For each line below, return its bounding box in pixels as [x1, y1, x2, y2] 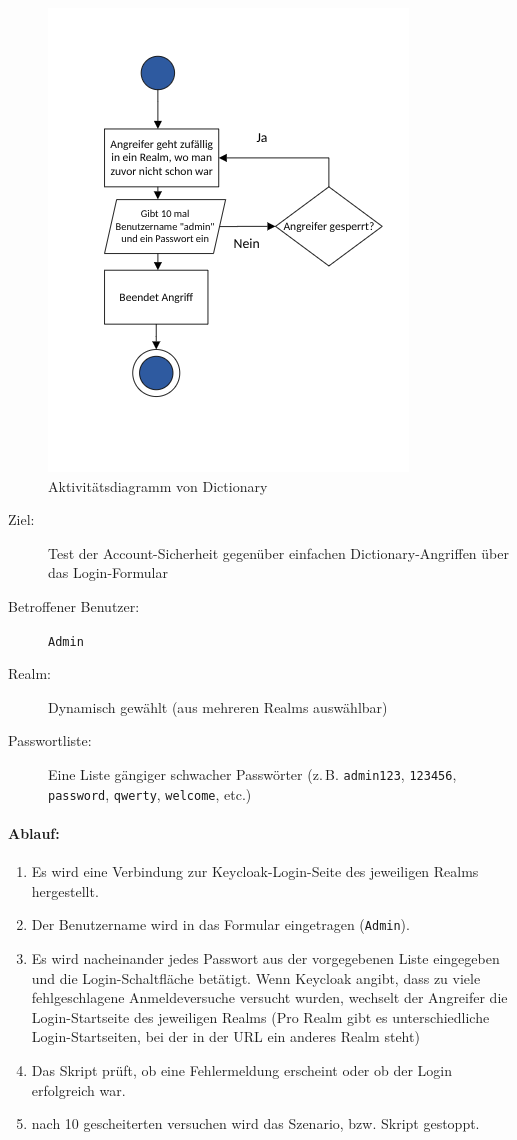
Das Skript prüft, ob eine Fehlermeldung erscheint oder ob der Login [31, 1059, 453, 1080]
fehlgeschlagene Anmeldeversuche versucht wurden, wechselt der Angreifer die [31, 987, 508, 1008]
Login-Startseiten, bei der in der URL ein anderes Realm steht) [31, 1026, 420, 1047]
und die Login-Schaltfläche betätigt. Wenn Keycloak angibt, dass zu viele [31, 967, 481, 988]
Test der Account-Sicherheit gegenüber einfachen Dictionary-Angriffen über [48, 542, 509, 563]
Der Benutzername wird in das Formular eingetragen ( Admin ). [31, 914, 410, 935]
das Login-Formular [48, 562, 168, 583]
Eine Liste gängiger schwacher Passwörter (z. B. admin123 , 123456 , [48, 764, 457, 784]
